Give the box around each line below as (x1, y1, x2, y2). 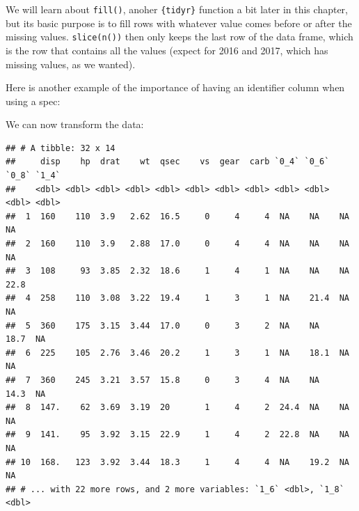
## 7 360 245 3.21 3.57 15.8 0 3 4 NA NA (6, 375, 320, 385)
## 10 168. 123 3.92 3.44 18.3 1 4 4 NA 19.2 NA (6, 457, 349, 467)
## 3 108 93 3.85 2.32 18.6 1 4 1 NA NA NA (6, 266, 349, 276)
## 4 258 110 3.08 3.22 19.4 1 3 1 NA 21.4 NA (6, 293, 349, 304)
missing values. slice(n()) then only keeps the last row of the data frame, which (6, 29, 353, 44)
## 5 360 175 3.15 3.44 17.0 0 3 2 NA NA (6, 320, 320, 331)
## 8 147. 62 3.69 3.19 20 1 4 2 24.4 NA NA (6, 402, 349, 413)
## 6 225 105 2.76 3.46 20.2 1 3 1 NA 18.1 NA (6, 347, 349, 358)
